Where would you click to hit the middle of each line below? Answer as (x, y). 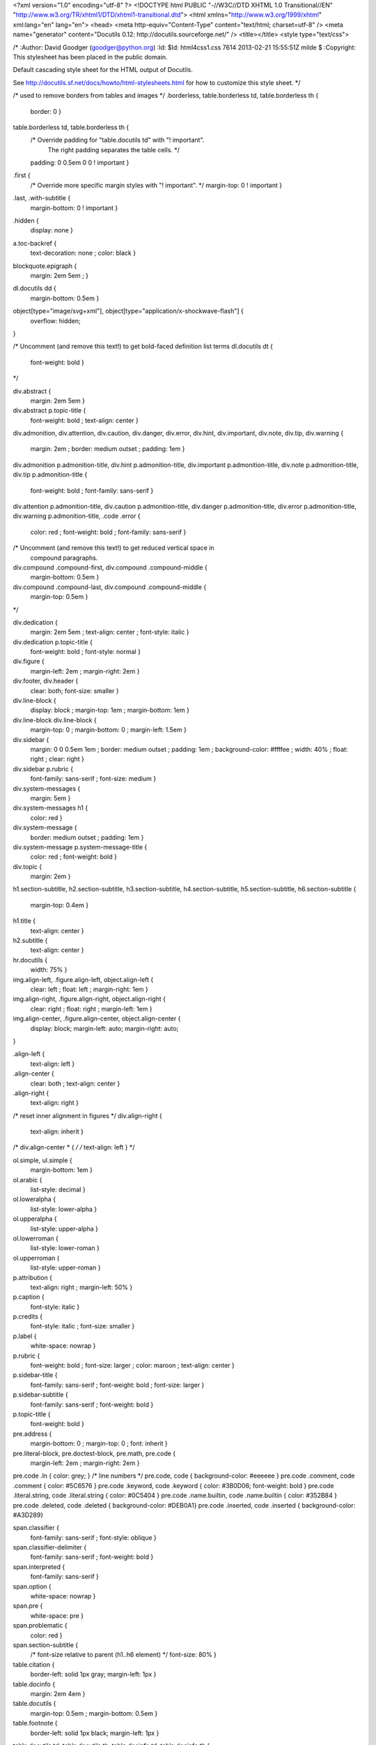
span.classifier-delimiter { (50, 1547)
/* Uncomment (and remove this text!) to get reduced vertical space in (114, 548)
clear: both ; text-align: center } (75, 1083)
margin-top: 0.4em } (60, 905)
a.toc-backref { (35, 243)
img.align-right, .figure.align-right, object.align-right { (89, 999)
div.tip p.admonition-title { (50, 475)
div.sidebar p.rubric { (43, 768)
